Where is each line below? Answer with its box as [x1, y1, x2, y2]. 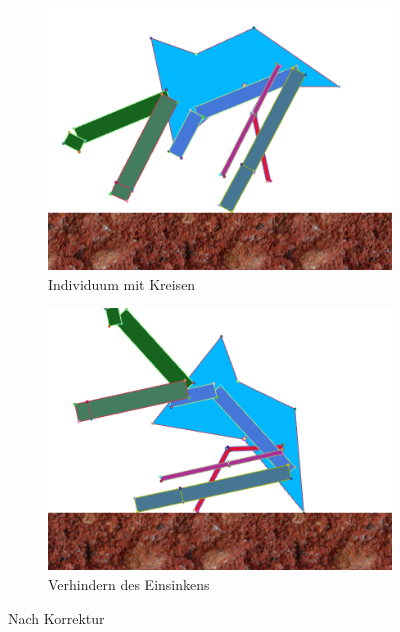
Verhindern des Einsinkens [48, 573, 210, 594]
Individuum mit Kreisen [48, 273, 196, 294]
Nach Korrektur [8, 607, 105, 628]
